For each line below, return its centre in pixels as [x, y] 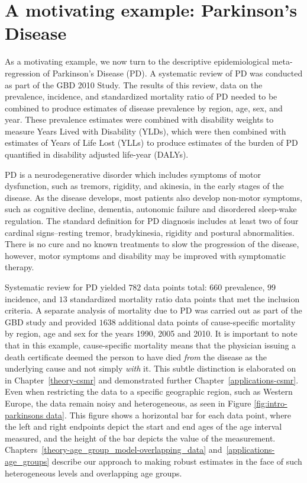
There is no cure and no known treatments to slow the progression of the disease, [152, 244]
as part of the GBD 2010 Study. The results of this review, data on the [134, 84]
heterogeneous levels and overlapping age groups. [93, 473]
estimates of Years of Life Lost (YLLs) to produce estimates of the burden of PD [151, 143]
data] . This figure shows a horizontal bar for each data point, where [169, 415]
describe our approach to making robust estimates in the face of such [177, 461]
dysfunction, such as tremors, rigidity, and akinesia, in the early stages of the [144, 186]
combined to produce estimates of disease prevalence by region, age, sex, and [144, 108]
